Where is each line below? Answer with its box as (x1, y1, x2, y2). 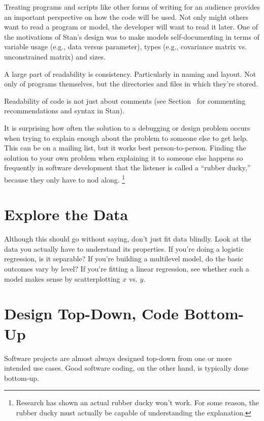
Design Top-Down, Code (4, 303, 179, 324)
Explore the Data (4, 204, 128, 225)
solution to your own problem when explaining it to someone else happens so (4, 152, 243, 163)
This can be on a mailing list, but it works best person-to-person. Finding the (4, 142, 246, 153)
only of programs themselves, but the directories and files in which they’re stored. (4, 78, 258, 89)
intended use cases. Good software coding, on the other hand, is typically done (4, 363, 249, 373)
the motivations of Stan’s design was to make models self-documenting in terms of (4, 31, 259, 42)
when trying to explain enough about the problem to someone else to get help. (4, 132, 248, 143)
